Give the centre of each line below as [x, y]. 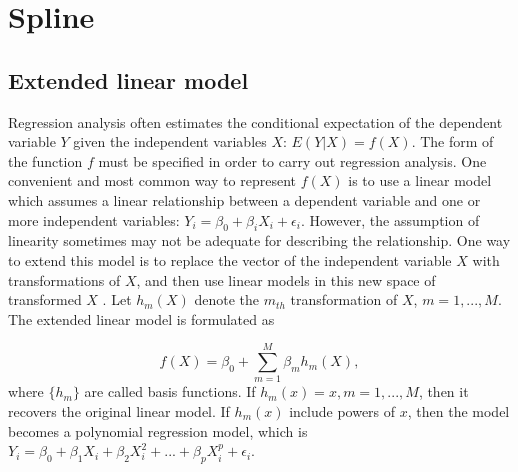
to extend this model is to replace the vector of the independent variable [230, 259]
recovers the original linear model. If [119, 411]
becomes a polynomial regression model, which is [158, 430]
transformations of [64, 279]
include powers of [342, 411]
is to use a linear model [420, 180]
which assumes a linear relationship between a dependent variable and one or [244, 199]
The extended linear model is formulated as [141, 318]
